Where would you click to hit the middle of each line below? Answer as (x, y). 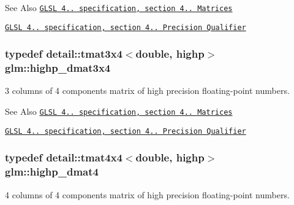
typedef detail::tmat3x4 (64, 54)
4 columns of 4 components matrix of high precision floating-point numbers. (147, 194)
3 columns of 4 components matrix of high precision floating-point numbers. (147, 91)
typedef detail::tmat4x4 (64, 157)
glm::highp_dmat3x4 (58, 68)
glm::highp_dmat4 (52, 172)
